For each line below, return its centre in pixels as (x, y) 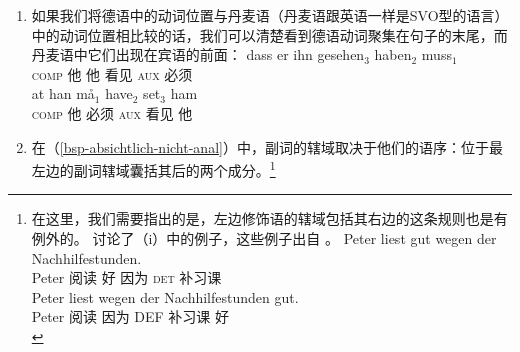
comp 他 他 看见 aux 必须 (112, 73)
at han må (63, 93)
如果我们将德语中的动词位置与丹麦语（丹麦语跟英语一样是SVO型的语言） (270, 15)
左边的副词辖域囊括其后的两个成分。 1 (153, 168)
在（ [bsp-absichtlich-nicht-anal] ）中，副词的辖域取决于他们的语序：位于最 (267, 146)
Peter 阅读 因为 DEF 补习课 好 (130, 316)
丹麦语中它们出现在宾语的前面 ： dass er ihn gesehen (198, 54)
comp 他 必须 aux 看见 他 (112, 112)
